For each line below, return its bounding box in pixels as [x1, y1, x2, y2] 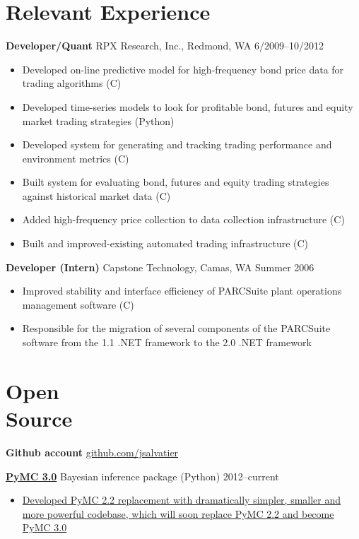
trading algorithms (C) [22, 76, 122, 90]
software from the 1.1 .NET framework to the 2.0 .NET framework [22, 335, 312, 350]
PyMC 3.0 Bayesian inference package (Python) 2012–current [6, 468, 279, 483]
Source [6, 404, 73, 432]
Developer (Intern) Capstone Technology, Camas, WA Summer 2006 [6, 259, 314, 274]
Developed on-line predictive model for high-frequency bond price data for [22, 61, 344, 76]
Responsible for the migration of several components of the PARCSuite [22, 321, 331, 336]
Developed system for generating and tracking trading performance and [22, 137, 332, 152]
